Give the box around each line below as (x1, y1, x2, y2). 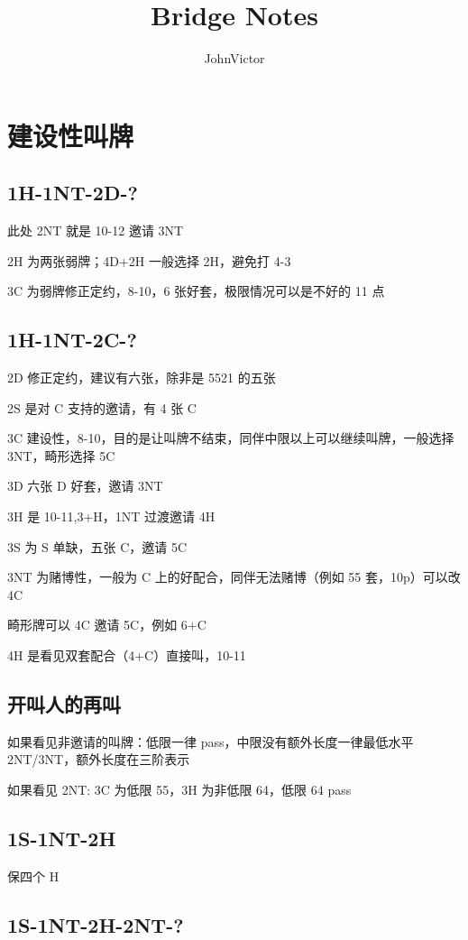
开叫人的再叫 (7, 690, 121, 718)
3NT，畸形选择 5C (7, 446, 115, 465)
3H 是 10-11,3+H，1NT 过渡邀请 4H (7, 507, 216, 526)
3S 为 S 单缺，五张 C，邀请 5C (7, 537, 188, 556)
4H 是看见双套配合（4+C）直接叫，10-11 (7, 646, 246, 665)
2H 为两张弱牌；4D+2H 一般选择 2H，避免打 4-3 (7, 251, 291, 270)
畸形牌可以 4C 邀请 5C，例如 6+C (7, 615, 206, 634)
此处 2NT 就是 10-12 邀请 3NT (7, 221, 184, 240)
